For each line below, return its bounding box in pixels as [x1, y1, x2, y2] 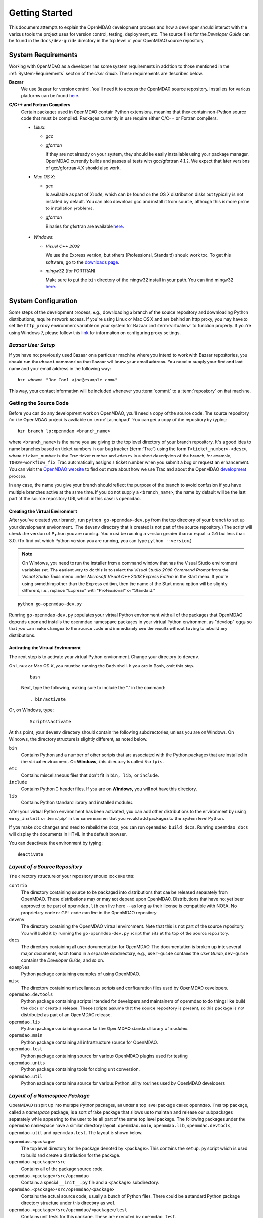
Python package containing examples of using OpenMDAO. [21, 971, 141, 977]
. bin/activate [30, 696, 66, 702]
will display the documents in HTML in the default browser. [9, 831, 127, 837]
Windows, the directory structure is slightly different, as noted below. [9, 736, 148, 742]
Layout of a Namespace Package [9, 1092, 90, 1099]
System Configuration [9, 296, 78, 304]
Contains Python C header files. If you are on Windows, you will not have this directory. [21, 786, 197, 792]
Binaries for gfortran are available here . [45, 223, 124, 229]
